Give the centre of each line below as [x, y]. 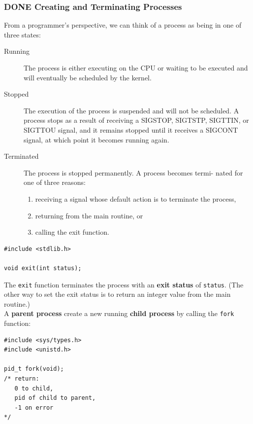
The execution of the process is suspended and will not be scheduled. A [131, 110]
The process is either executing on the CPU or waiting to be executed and [136, 68]
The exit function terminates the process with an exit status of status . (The [124, 284]
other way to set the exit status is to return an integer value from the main [117, 294]
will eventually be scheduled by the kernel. [88, 77]
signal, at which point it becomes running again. [96, 139]
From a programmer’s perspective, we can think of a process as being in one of [123, 25]
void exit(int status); [43, 268]
